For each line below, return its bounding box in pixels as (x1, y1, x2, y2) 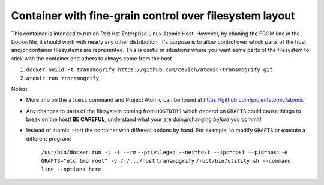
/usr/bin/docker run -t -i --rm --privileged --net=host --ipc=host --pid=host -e (41, 149, 288, 156)
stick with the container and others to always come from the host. (11, 54, 173, 62)
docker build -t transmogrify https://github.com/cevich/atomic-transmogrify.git (26, 66, 273, 73)
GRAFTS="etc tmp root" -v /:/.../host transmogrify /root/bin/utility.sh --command (41, 157, 291, 164)
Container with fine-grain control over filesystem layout (11, 9, 295, 22)
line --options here (41, 166, 102, 173)
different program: (26, 135, 71, 142)
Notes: (11, 85, 28, 92)
